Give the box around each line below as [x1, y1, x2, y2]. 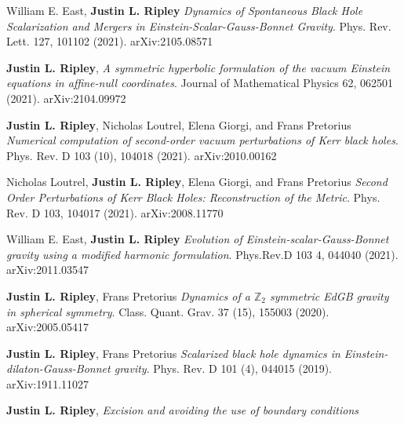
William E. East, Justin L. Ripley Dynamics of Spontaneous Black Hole [6, 2, 363, 18]
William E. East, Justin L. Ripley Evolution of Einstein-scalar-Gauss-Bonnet [6, 231, 389, 247]
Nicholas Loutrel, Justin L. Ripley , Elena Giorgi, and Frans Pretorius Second [6, 173, 388, 190]
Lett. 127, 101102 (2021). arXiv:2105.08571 [6, 33, 213, 49]
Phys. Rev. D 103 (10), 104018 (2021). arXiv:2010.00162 [6, 147, 277, 163]
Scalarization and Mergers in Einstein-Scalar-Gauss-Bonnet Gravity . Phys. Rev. [6, 17, 391, 34]
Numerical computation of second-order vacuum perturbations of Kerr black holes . [6, 132, 399, 148]
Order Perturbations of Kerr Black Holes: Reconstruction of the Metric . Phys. [6, 188, 380, 205]
